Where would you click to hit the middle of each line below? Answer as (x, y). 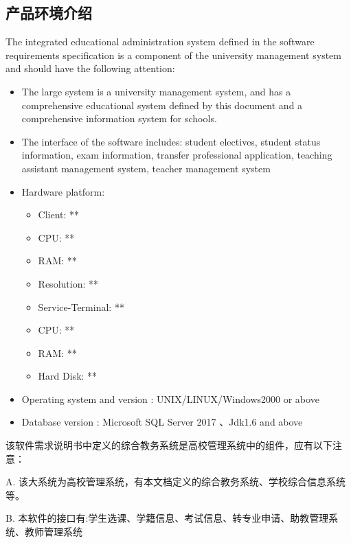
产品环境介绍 (49, 13)
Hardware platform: (63, 191)
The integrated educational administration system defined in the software (160, 42)
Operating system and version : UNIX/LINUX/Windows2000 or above (170, 398)
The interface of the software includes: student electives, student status (171, 141)
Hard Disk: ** (68, 376)
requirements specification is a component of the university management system (173, 55)
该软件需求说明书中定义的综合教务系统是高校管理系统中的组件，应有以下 (169, 445)
